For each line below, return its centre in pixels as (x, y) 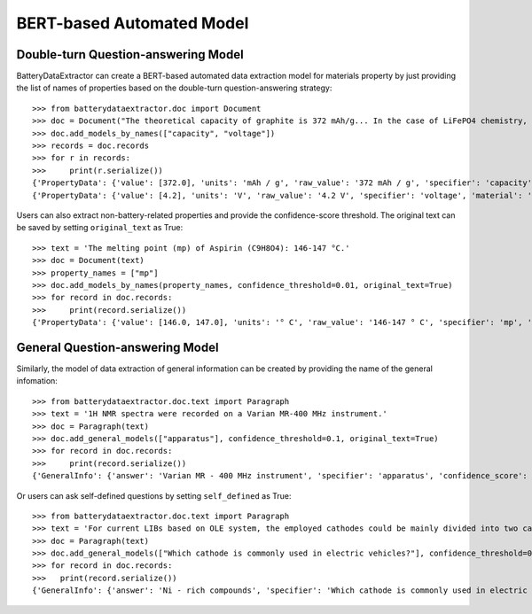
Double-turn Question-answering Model (130, 54)
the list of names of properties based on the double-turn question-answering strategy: (174, 88)
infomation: (37, 381)
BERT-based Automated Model (133, 23)
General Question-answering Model (117, 347)
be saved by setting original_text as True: (100, 228)
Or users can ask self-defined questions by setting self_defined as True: (154, 495)
